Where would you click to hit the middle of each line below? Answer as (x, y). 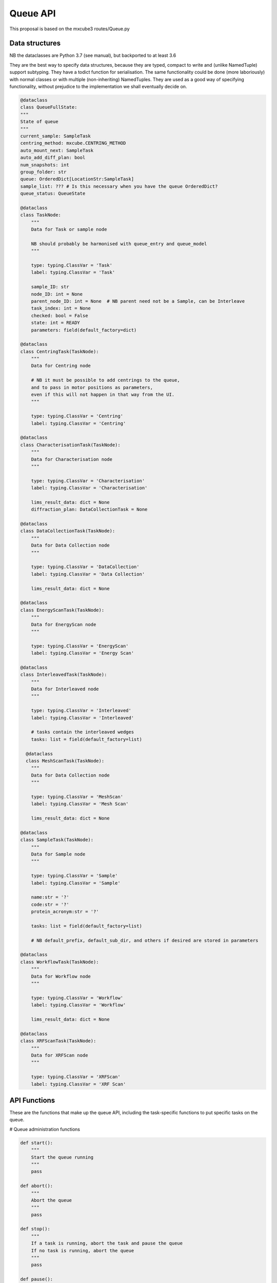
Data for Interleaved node (65, 689)
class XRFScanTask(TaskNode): (58, 1041)
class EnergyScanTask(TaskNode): (62, 610)
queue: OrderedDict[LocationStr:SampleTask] (77, 179)
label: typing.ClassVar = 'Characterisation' (89, 488)
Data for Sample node (58, 854)
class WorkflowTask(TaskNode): (60, 962)
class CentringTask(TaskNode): (60, 351)
